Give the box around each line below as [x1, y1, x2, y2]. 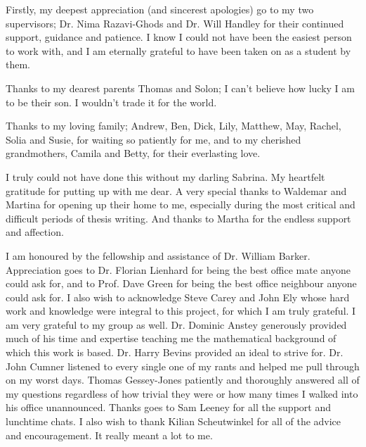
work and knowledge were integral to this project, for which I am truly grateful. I [6, 303, 356, 318]
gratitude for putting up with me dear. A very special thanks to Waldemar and [6, 183, 347, 198]
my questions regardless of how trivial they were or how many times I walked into [6, 386, 358, 401]
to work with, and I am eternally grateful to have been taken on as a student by [6, 43, 351, 58]
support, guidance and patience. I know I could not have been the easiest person [6, 30, 352, 44]
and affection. [6, 225, 64, 239]
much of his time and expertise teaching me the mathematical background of [6, 331, 336, 346]
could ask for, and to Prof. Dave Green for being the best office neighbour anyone [6, 276, 357, 291]
